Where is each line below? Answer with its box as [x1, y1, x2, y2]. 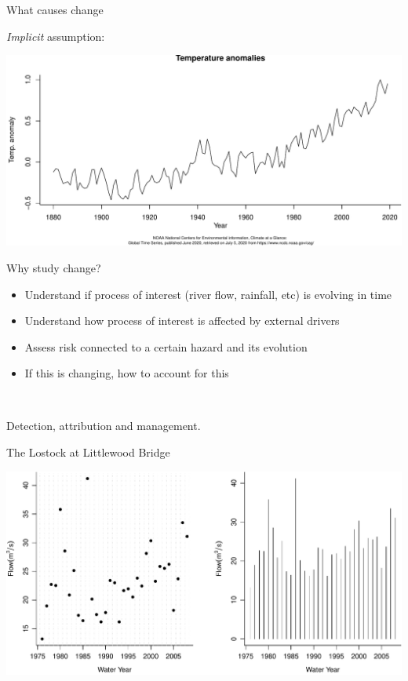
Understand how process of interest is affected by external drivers [24, 312, 340, 329]
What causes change [6, 2, 104, 17]
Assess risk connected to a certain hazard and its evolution [24, 338, 308, 355]
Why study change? [6, 259, 101, 275]
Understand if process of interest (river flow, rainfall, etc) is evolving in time [24, 286, 392, 302]
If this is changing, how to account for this [24, 365, 229, 381]
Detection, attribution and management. [6, 417, 201, 434]
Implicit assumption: [6, 27, 105, 44]
